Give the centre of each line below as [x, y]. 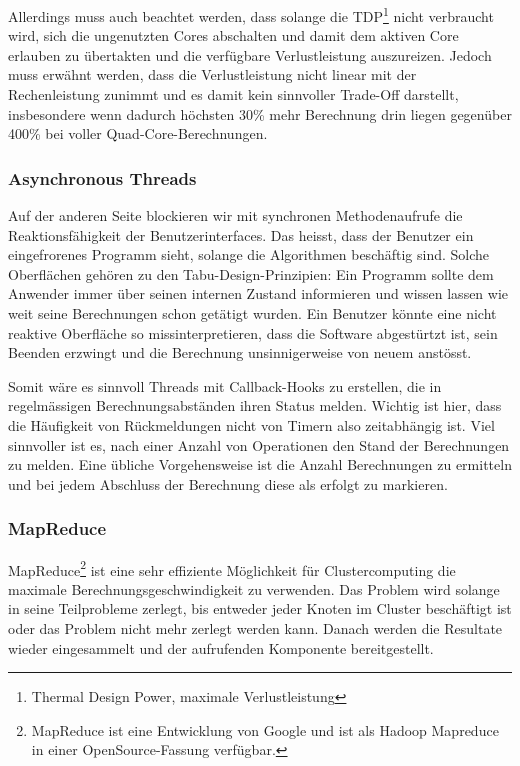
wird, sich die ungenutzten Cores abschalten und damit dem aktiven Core [233, 35]
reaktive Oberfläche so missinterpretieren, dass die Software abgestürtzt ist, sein [253, 332]
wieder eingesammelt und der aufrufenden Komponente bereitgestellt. [221, 647]
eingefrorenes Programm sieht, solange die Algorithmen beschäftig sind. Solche [249, 254]
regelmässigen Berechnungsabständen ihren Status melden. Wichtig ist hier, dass [255, 405]
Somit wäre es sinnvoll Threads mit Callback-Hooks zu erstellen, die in [225, 385]
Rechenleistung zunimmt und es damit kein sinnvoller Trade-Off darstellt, [233, 94]
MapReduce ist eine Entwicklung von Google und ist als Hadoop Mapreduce [265, 729]
